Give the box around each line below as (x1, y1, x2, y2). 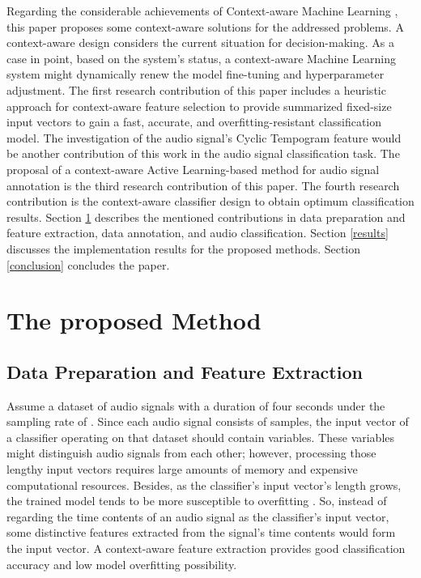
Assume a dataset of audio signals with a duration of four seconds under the (6, 397, 385, 414)
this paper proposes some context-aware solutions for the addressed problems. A (6, 18, 404, 35)
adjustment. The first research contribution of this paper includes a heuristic (6, 81, 386, 98)
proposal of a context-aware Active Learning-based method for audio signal (6, 160, 380, 177)
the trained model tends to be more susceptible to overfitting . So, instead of (6, 492, 387, 509)
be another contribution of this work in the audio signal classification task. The (6, 145, 400, 162)
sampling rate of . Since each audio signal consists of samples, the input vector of (6, 413, 409, 430)
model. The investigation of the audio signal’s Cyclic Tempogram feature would (6, 129, 402, 146)
